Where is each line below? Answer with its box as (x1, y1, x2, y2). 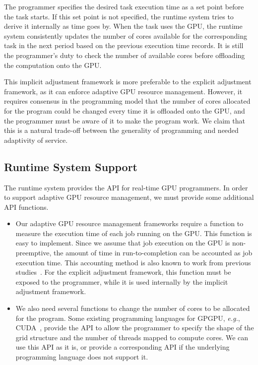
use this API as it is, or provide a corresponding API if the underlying (15, 342, 230, 352)
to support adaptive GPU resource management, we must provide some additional (4, 192, 254, 202)
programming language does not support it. (15, 352, 148, 362)
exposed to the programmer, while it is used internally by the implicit (15, 276, 228, 287)
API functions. (4, 201, 49, 212)
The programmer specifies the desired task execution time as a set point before (4, 1, 244, 11)
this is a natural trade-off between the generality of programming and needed (4, 125, 239, 135)
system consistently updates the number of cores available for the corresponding (4, 30, 247, 41)
